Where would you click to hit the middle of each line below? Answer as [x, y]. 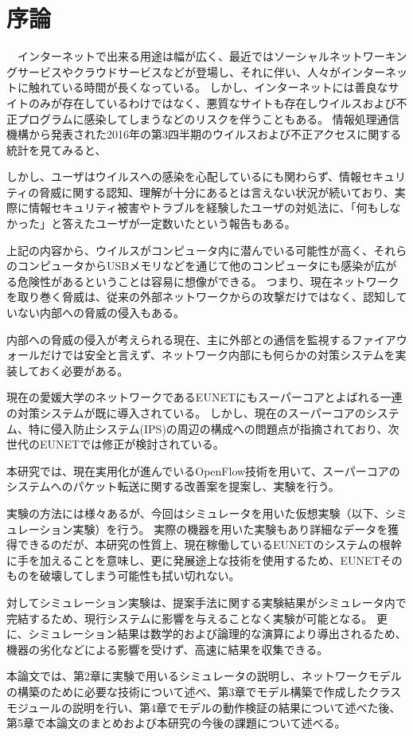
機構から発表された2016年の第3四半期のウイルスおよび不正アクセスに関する [204, 134]
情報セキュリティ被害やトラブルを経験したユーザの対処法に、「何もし [209, 207]
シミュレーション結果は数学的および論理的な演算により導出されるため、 [217, 634]
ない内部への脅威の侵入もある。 [101, 313]
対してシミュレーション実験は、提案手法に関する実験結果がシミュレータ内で [206, 602]
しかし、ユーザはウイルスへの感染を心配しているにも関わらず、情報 [184, 176]
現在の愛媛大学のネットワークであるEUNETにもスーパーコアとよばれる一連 [205, 397]
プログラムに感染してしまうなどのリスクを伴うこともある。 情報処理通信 [208, 118]
